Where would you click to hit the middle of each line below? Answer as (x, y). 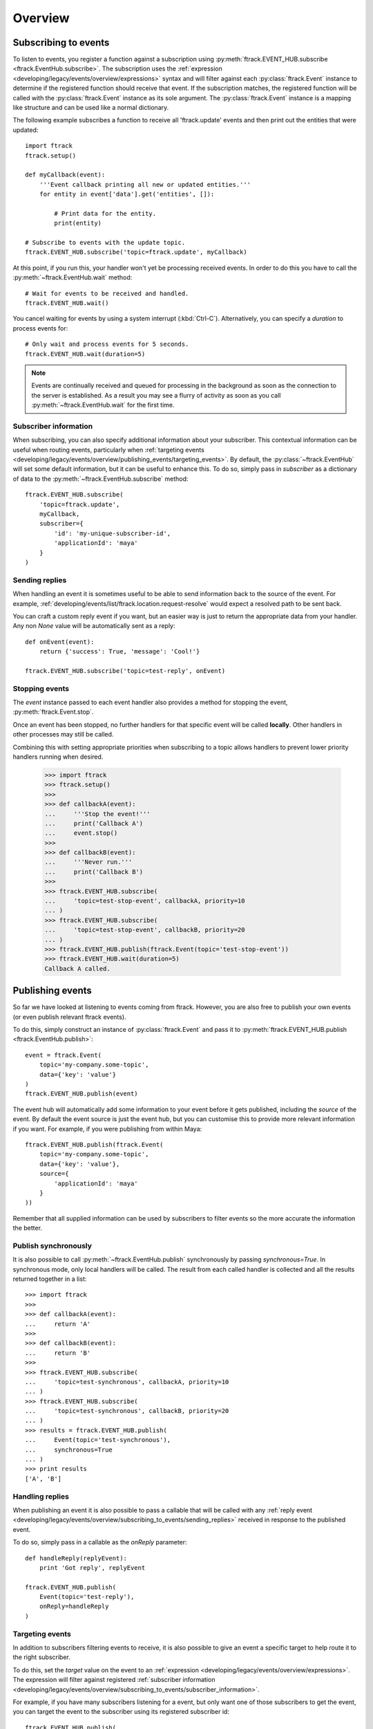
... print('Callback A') (94, 823)
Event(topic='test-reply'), (87, 1597)
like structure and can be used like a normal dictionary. (91, 108)
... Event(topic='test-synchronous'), (98, 1440)
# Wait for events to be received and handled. (107, 293)
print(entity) (78, 223)
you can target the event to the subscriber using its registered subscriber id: (121, 1712)
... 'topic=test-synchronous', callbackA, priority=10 (127, 1382)
